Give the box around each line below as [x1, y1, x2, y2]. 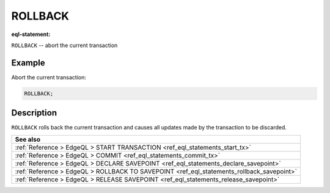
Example [11, 57, 45, 68]
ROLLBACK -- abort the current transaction [11, 42, 118, 49]
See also [15, 135, 41, 144]
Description [11, 107, 57, 118]
